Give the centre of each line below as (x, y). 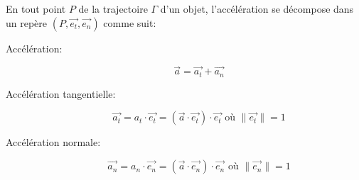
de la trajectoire (113, 9)
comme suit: (130, 22)
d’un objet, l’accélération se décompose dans (257, 9)
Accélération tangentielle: (61, 93)
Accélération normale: (53, 142)
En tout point (36, 9)
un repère (27, 22)
